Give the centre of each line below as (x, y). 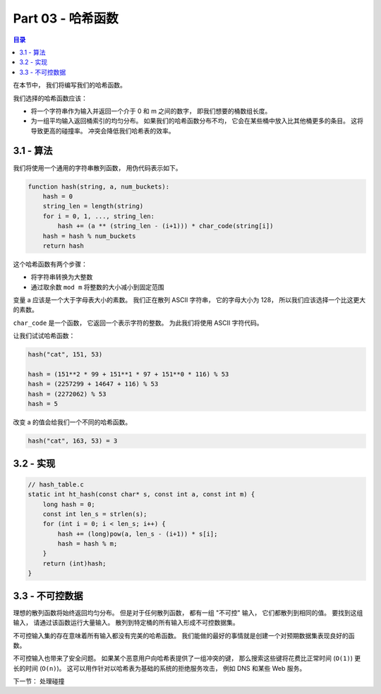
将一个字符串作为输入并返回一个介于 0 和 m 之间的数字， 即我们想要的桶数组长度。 (151, 111)
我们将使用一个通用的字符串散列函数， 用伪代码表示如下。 (97, 168)
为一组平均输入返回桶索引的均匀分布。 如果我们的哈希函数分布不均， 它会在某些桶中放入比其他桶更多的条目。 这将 (197, 121)
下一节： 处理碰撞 (39, 681)
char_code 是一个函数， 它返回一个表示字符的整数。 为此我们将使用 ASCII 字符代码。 (138, 323)
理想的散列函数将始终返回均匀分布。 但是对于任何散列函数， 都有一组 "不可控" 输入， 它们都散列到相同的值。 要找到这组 (188, 612)
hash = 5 (43, 404)
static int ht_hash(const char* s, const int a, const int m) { (141, 495)
